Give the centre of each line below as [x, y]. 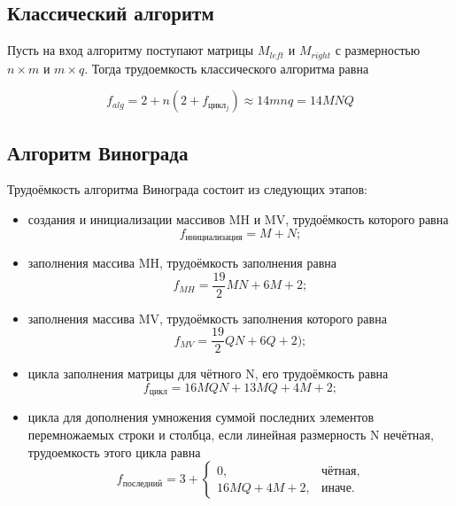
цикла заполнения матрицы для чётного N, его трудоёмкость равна [208, 374]
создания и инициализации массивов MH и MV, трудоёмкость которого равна [238, 219]
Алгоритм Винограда [98, 152]
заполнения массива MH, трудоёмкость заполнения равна [182, 263]
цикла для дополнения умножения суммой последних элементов [201, 417]
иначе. [338, 488]
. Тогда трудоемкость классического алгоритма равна [227, 68]
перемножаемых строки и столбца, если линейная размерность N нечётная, [231, 435]
